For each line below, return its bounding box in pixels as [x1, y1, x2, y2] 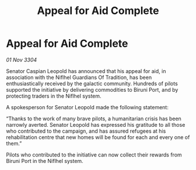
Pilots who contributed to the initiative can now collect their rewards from [6, 151, 182, 158]
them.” [6, 140, 22, 147]
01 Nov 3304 [6, 56, 37, 63]
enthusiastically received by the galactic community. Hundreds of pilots [6, 80, 178, 87]
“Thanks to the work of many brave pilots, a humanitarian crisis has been [6, 115, 182, 122]
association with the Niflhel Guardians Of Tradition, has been [6, 74, 152, 81]
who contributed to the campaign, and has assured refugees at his [6, 127, 166, 134]
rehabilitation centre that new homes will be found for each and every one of [6, 133, 190, 141]
